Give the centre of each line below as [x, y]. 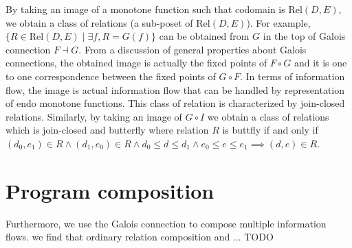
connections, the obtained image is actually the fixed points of [136, 63]
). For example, [278, 22]
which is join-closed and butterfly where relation [107, 130]
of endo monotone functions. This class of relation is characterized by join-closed [175, 103]
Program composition [110, 190]
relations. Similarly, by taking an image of [94, 116]
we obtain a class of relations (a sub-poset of [99, 22]
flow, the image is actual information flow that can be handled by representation [175, 89]
